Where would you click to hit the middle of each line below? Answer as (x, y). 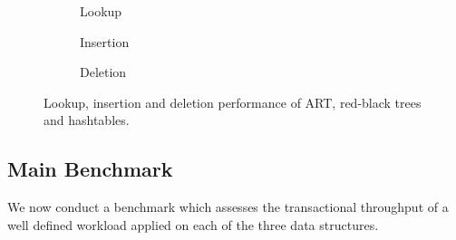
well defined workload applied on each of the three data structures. (193, 224)
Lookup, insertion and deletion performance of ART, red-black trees (233, 102)
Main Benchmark (90, 169)
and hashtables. (87, 120)
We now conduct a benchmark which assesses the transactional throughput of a (228, 207)
